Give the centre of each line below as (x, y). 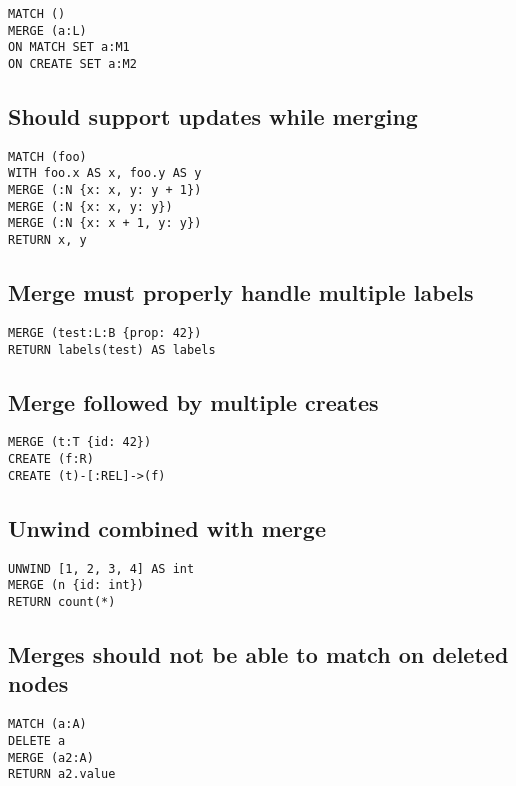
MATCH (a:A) (47, 724)
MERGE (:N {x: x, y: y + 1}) (105, 190)
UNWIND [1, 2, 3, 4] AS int (101, 568)
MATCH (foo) (47, 156)
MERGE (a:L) (47, 30)
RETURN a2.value (62, 774)
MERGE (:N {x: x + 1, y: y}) (105, 223)
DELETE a (37, 740)
